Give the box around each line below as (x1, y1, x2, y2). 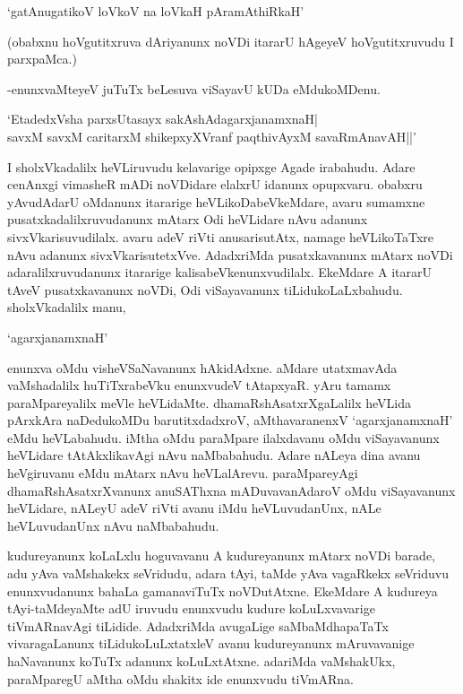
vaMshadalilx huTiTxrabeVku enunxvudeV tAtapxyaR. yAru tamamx (7, 376, 391, 395)
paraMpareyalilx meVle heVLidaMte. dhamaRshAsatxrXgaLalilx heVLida (7, 393, 412, 412)
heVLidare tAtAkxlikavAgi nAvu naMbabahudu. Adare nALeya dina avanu (7, 446, 421, 464)
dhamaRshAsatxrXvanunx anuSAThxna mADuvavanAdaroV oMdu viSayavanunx (7, 481, 456, 499)
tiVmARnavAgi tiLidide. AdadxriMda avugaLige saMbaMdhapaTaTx (7, 616, 389, 635)
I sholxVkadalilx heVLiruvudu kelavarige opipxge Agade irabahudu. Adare (7, 157, 416, 176)
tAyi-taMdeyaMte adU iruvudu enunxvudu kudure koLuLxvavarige (7, 599, 375, 618)
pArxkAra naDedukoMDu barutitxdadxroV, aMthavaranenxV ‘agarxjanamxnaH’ (7, 411, 453, 429)
